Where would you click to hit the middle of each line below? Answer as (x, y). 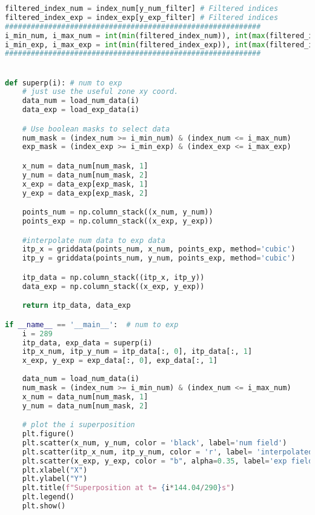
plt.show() (44, 506)
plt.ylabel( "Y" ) (55, 479)
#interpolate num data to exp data (94, 240)
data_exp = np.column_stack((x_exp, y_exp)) (113, 286)
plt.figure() (48, 434)
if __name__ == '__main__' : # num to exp (92, 324)
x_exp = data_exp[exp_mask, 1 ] (85, 184)
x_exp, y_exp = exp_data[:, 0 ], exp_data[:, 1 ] (120, 361)
